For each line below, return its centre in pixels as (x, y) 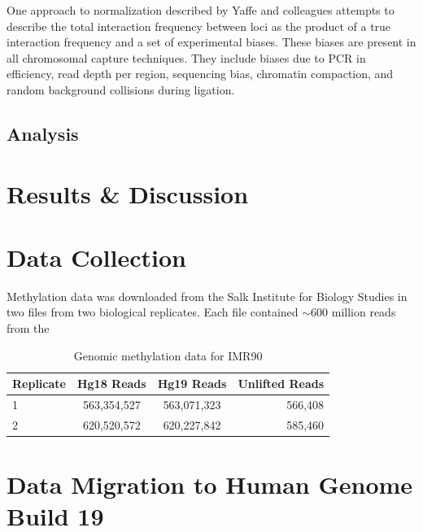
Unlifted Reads (281, 384)
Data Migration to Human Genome (210, 484)
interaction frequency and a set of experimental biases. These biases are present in (211, 42)
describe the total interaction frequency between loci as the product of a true (199, 26)
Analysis (43, 133)
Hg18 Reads (111, 384)
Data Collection (96, 257)
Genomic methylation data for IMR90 (168, 355)
